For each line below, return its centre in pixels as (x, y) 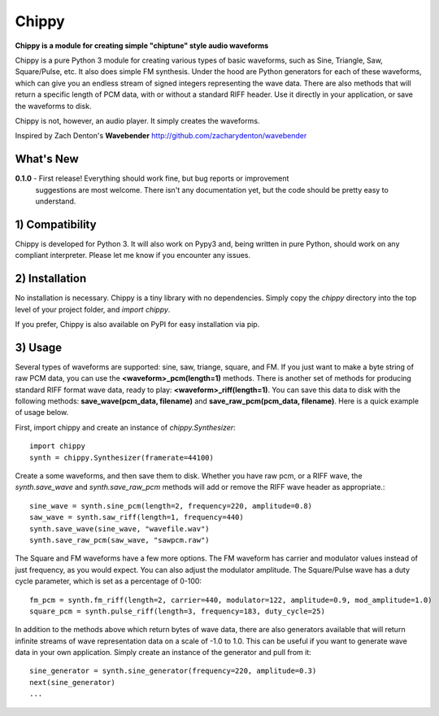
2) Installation (51, 279)
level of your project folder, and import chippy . (93, 309)
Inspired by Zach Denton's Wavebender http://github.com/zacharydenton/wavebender (161, 136)
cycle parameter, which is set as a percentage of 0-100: (109, 581)
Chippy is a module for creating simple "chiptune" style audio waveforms (142, 46)
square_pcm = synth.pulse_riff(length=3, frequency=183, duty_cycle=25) (177, 611)
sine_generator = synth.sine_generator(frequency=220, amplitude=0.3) (173, 671)
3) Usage (39, 347)
